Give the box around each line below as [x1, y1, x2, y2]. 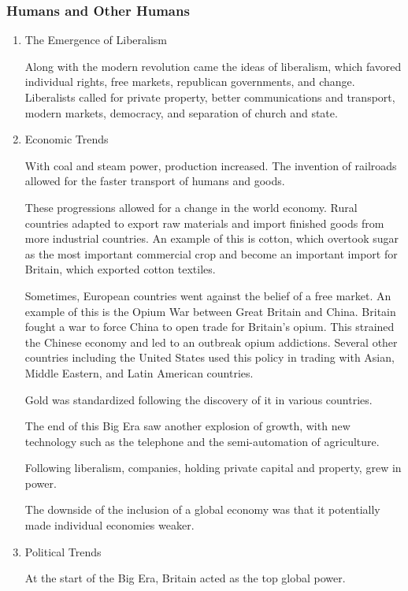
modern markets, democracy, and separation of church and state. [24, 104, 338, 121]
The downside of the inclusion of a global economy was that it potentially [24, 501, 380, 518]
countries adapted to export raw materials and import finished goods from [24, 214, 384, 231]
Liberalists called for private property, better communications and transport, [24, 89, 395, 105]
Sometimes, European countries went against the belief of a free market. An [24, 287, 391, 303]
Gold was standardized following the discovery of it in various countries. [24, 391, 373, 407]
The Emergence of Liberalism [24, 32, 167, 48]
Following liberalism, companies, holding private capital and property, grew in [24, 459, 402, 476]
